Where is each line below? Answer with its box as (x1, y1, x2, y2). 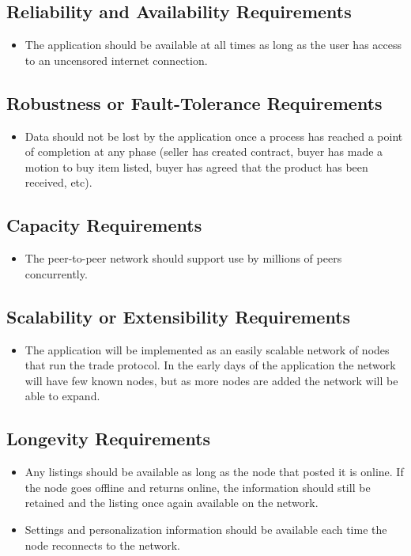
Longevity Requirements (6, 426, 211, 451)
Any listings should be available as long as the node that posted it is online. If (25, 463, 404, 480)
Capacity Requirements (6, 213, 202, 237)
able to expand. (25, 388, 100, 404)
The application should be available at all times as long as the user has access (25, 36, 402, 53)
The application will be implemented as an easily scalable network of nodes (25, 341, 390, 357)
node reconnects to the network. (25, 536, 180, 553)
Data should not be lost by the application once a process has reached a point (25, 127, 403, 144)
